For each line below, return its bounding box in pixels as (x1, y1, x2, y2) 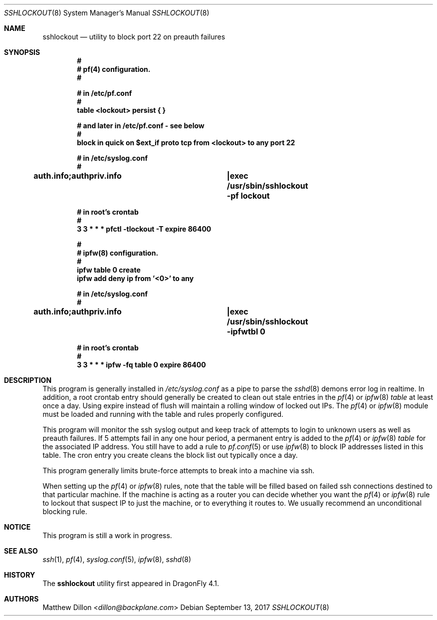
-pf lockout (226, 191, 270, 201)
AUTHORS (4, 595, 39, 603)
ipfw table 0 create (77, 266, 141, 274)
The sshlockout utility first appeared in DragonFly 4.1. (42, 579, 219, 588)
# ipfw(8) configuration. (77, 249, 159, 257)
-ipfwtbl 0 (226, 326, 265, 336)
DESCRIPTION (4, 376, 52, 384)
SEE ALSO (4, 547, 38, 555)
